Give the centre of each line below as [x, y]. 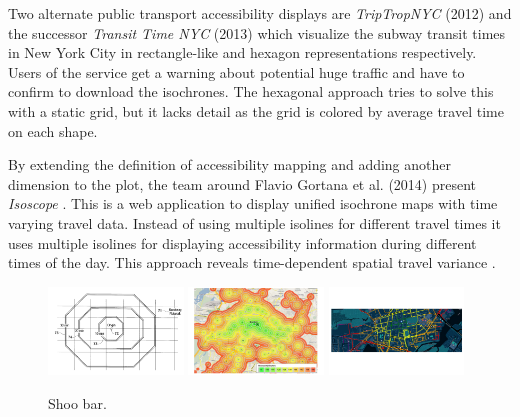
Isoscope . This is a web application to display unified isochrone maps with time [253, 203]
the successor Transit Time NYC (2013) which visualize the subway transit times [257, 32]
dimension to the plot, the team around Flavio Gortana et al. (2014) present [242, 183]
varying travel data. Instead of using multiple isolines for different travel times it [254, 222]
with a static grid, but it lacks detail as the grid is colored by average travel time [256, 110]
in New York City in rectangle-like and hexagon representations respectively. [242, 52]
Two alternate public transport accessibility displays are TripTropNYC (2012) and [260, 13]
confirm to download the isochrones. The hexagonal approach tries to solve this [251, 91]
